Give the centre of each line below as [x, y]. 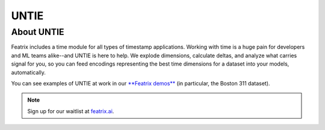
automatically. [29, 72]
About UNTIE [38, 32]
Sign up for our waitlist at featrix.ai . [71, 111]
